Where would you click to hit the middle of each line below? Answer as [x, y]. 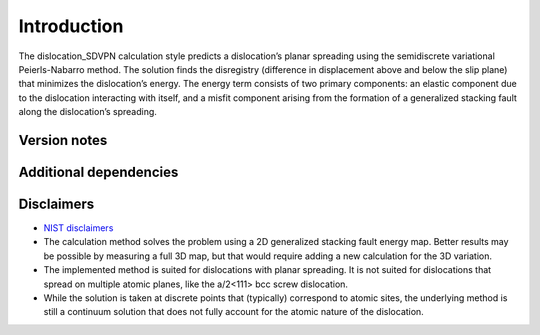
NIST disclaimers [78, 228]
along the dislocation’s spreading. [87, 112]
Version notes [63, 140]
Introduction [71, 26]
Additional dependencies [98, 171]
